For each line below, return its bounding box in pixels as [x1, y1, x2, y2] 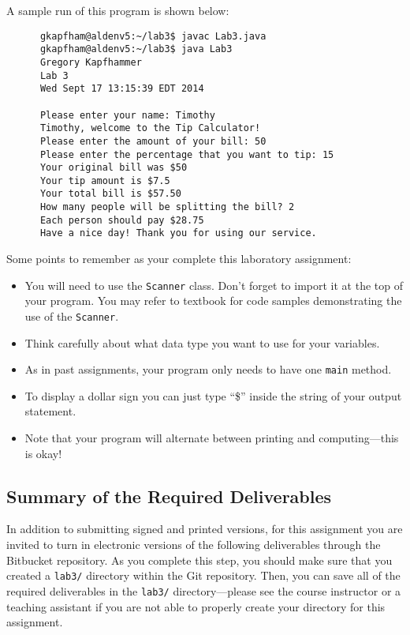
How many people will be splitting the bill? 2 [39, 201, 295, 213]
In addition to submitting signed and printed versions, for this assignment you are [6, 520, 403, 537]
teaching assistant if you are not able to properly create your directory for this [6, 598, 386, 614]
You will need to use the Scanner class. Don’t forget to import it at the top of [24, 276, 403, 293]
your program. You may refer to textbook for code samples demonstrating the [24, 292, 402, 309]
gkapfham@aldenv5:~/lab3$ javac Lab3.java [39, 30, 266, 42]
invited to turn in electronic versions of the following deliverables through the [6, 536, 381, 553]
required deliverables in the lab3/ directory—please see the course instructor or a [6, 582, 401, 599]
